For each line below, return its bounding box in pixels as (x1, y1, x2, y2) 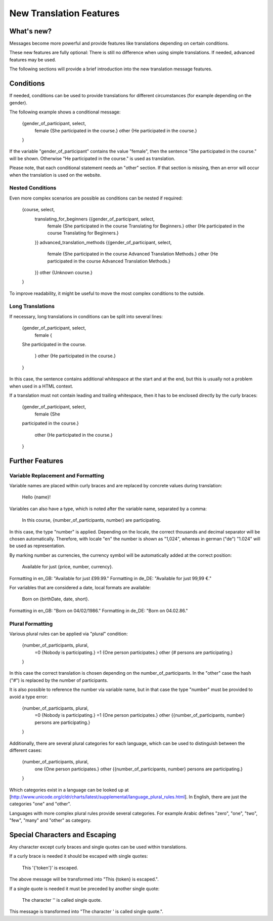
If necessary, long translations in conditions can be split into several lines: (9, 313, 163, 319)
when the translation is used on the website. (9, 172, 102, 178)
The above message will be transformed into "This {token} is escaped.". (9, 876, 159, 882)
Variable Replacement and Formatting (9, 472, 105, 479)
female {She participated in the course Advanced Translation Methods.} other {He (47, 251, 218, 257)
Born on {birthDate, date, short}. (22, 596, 89, 602)
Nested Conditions (9, 184, 57, 191)
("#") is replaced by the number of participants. (9, 677, 108, 683)
